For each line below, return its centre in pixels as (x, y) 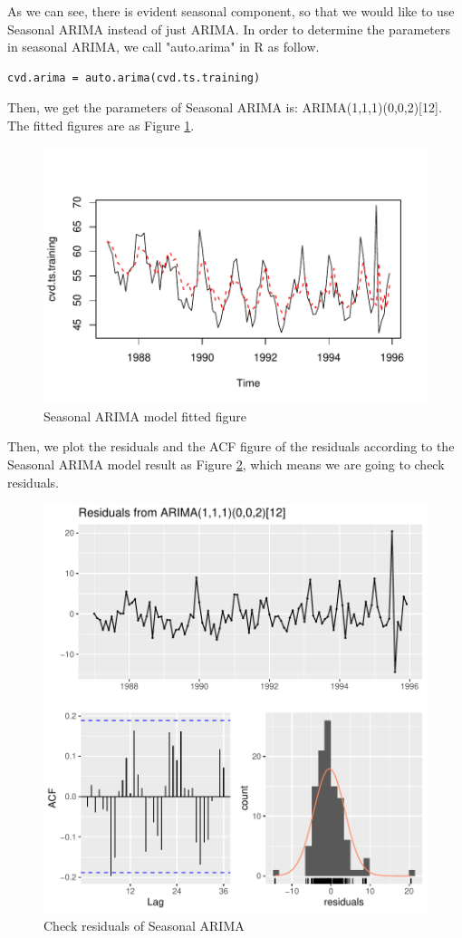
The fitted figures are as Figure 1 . (101, 125)
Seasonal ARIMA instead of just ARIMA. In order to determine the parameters (229, 29)
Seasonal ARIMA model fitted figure (145, 416)
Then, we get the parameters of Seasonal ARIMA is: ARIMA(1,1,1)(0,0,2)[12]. (225, 107)
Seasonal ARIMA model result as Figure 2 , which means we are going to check (226, 464)
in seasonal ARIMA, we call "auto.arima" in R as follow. (164, 47)
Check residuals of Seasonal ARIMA (144, 925)
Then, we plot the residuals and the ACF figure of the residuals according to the (231, 446)
